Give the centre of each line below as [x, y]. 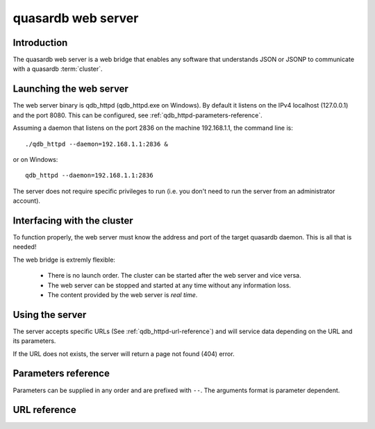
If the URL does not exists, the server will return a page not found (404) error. [124, 353]
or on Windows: [35, 159]
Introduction [40, 43]
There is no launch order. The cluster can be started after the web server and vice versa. [174, 276]
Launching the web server [70, 89]
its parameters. [34, 341]
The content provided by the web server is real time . [123, 294]
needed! [25, 247]
